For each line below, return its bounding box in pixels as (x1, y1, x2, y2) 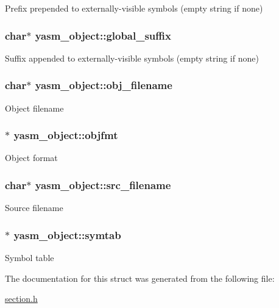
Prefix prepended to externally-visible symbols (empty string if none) (5, 2, 263, 14)
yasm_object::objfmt (13, 127, 118, 143)
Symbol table (5, 251, 54, 264)
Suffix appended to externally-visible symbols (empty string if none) (5, 51, 259, 64)
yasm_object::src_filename (35, 177, 171, 192)
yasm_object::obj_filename (35, 77, 172, 93)
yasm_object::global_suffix (35, 27, 171, 43)
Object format (5, 151, 58, 164)
